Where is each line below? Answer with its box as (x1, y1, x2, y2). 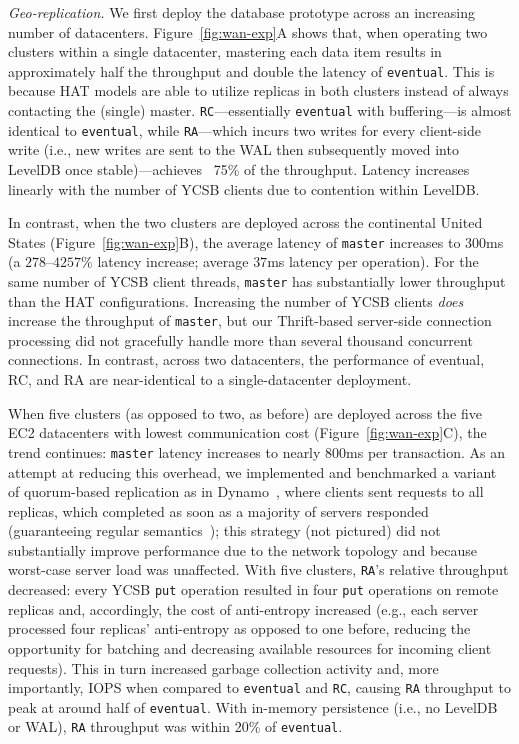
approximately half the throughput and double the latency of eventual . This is (8, 60, 495, 81)
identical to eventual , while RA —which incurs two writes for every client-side (8, 119, 481, 140)
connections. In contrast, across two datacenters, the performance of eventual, (8, 349, 485, 370)
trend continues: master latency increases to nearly (8, 441, 321, 462)
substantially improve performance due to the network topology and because (8, 539, 478, 560)
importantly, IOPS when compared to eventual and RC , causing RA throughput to (8, 677, 511, 698)
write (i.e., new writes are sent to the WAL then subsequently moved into (8, 139, 459, 160)
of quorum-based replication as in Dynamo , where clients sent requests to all (8, 481, 484, 502)
